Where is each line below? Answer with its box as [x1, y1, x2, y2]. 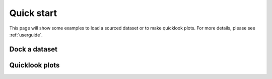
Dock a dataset [9, 45, 58, 53]
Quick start [9, 7, 57, 18]
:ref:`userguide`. [9, 31, 43, 37]
